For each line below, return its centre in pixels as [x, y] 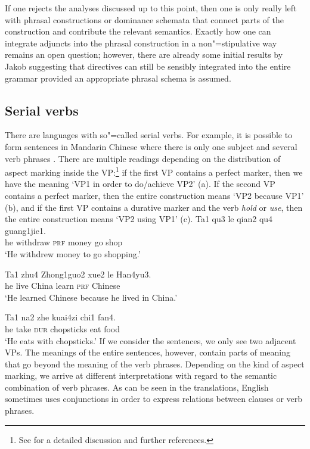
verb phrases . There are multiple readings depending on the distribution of [143, 158]
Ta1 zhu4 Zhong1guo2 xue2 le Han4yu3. [78, 274]
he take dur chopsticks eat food [62, 328]
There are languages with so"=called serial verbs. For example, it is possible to [149, 135]
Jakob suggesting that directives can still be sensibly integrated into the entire [148, 66]
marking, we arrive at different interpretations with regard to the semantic [141, 375]
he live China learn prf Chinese [63, 286]
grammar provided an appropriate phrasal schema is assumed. [118, 78]
